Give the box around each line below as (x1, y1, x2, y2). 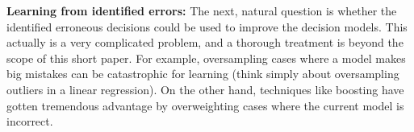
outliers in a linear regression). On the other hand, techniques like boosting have (6, 80, 404, 97)
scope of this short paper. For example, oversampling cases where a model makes (6, 49, 406, 66)
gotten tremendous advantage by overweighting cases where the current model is (6, 97, 404, 113)
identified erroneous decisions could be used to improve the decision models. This (6, 18, 408, 35)
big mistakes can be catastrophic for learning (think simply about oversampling (6, 65, 399, 82)
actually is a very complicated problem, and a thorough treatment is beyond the (6, 34, 404, 51)
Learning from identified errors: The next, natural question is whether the (6, 2, 397, 19)
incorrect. (6, 113, 53, 130)
